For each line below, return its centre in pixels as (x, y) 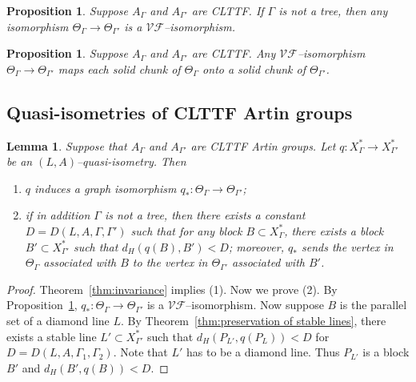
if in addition (58, 215)
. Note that (140, 352)
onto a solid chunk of (254, 68)
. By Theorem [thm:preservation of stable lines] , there (254, 320)
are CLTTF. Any (234, 53)
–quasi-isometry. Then (131, 161)
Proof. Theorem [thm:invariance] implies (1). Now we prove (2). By (172, 289)
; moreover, (256, 246)
